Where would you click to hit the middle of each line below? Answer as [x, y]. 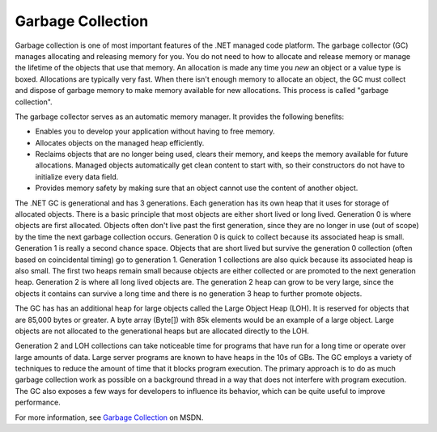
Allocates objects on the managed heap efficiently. [120, 142]
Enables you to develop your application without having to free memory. [155, 131]
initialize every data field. [77, 176]
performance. [38, 402]
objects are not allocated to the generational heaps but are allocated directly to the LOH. [162, 331]
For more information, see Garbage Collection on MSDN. [109, 417]
